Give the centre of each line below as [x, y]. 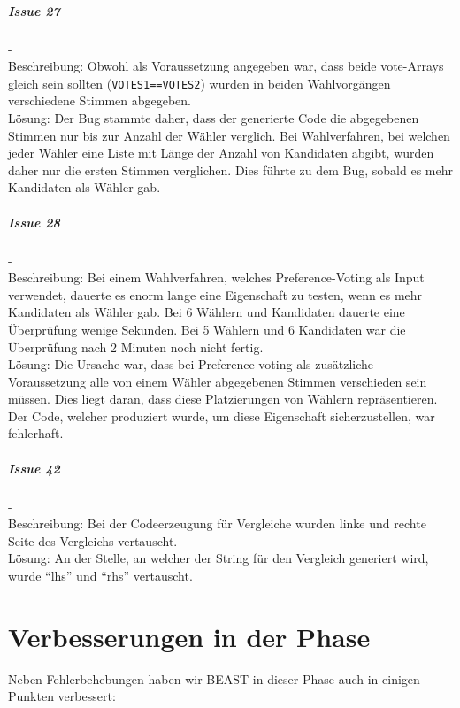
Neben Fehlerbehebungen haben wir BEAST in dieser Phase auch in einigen [214, 678]
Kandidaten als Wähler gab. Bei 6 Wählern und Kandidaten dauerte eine [207, 312]
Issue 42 [34, 468]
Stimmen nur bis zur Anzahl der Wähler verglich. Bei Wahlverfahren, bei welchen [229, 135]
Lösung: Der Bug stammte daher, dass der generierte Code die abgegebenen [214, 118]
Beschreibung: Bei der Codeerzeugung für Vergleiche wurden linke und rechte [217, 523]
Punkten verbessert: [62, 696]
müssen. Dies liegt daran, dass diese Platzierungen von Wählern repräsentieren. [223, 399]
